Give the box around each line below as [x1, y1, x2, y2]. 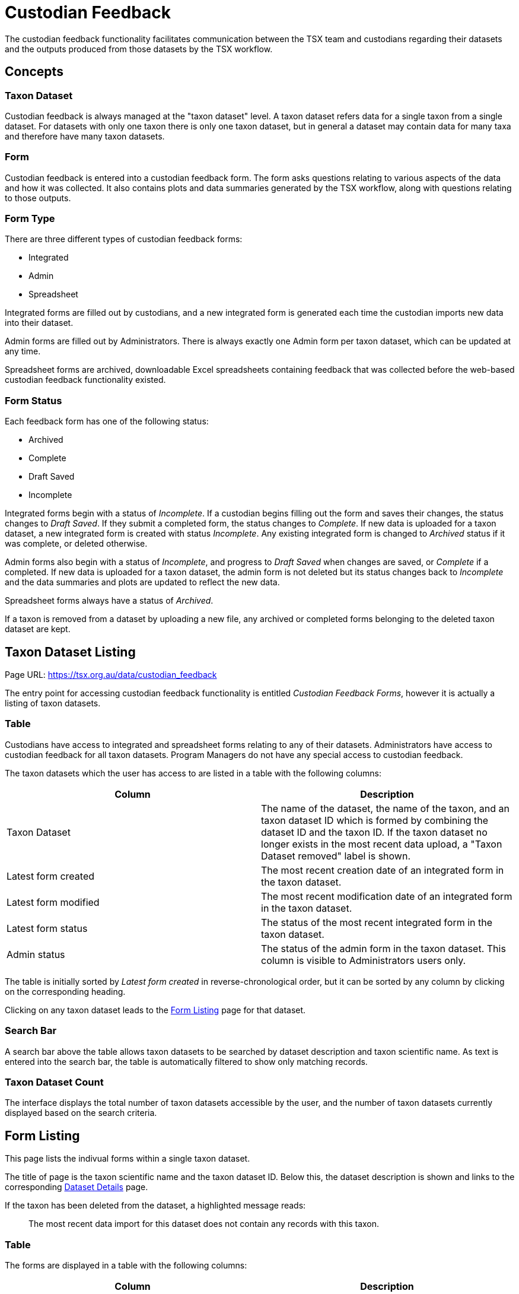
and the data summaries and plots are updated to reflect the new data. [5, 577, 280, 588]
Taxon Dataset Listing [5, 644, 136, 659]
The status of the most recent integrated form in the [261, 916, 493, 928]
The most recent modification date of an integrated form [261, 890, 512, 902]
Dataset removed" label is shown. [261, 849, 411, 862]
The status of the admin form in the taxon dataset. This [261, 942, 506, 954]
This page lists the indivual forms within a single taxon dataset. [5, 1153, 250, 1164]
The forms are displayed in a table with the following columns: [5, 1260, 247, 1270]
